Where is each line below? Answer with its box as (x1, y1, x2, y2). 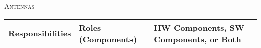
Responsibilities (8, 27, 71, 39)
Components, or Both (154, 33, 241, 45)
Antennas (4, 1, 35, 11)
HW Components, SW (154, 21, 244, 33)
